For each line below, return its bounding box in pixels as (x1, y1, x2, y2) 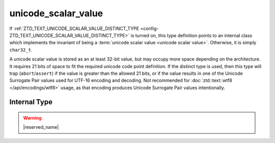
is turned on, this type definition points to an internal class (130, 32, 253, 38)
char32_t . (9, 46, 33, 53)
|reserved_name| (23, 124, 59, 130)
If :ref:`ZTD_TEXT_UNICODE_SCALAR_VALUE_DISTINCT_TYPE (9, 25, 140, 32)
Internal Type (9, 98, 53, 106)
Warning (23, 115, 42, 121)
